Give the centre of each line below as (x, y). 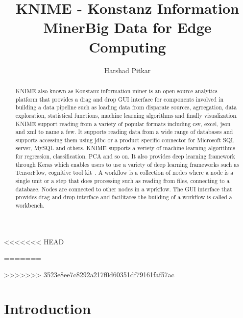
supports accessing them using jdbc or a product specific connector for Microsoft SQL (125, 140)
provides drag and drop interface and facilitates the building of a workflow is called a (124, 197)
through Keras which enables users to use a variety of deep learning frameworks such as (127, 164)
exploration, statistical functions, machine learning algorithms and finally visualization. (127, 115)
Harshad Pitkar (127, 70)
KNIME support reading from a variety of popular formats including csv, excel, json (123, 123)
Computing (127, 46)
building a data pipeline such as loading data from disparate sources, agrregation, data (126, 107)
